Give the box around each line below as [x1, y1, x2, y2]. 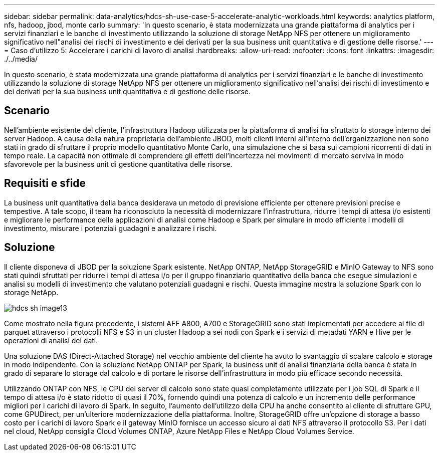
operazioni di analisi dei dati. [4, 336, 98, 345]
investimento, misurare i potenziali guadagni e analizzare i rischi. [4, 223, 217, 233]
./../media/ [4, 55, 38, 63]
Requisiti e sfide [4, 177, 86, 190]
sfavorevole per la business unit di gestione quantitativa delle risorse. [4, 159, 233, 168]
